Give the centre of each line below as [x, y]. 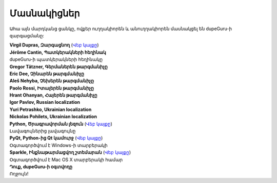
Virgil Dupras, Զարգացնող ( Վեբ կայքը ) [54, 45]
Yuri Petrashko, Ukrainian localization [51, 109]
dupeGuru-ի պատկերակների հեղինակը [56, 59]
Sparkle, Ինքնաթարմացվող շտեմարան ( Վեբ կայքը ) [70, 152]
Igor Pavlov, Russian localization [45, 102]
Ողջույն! [19, 174]
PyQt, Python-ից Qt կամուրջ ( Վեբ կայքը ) [56, 138]
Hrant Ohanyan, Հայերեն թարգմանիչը [53, 95]
